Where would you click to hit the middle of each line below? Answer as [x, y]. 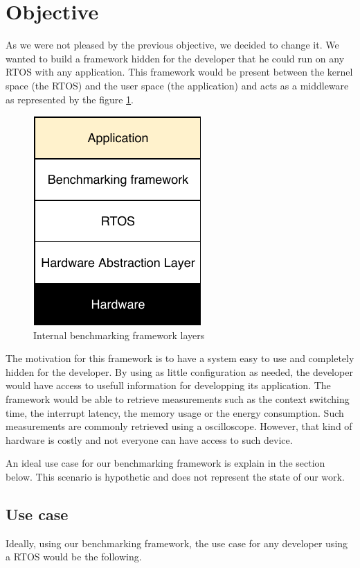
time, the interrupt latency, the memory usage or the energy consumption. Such [175, 412]
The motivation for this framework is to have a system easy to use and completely [180, 358]
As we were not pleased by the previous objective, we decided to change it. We [172, 45]
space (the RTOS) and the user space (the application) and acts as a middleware [177, 85]
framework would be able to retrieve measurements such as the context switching [178, 399]
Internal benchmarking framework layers [119, 335]
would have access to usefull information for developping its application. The [168, 385]
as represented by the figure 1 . [70, 99]
